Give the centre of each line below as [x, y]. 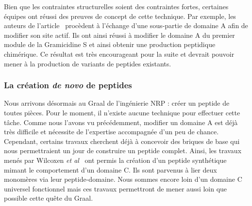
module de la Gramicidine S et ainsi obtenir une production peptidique [110, 44]
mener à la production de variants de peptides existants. [88, 63]
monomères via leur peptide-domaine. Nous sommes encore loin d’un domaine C [123, 179]
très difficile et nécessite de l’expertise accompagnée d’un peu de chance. [111, 132]
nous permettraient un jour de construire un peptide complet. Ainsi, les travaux [123, 151]
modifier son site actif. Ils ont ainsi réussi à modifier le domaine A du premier [119, 35]
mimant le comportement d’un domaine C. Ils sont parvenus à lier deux [110, 169]
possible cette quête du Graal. [49, 198]
